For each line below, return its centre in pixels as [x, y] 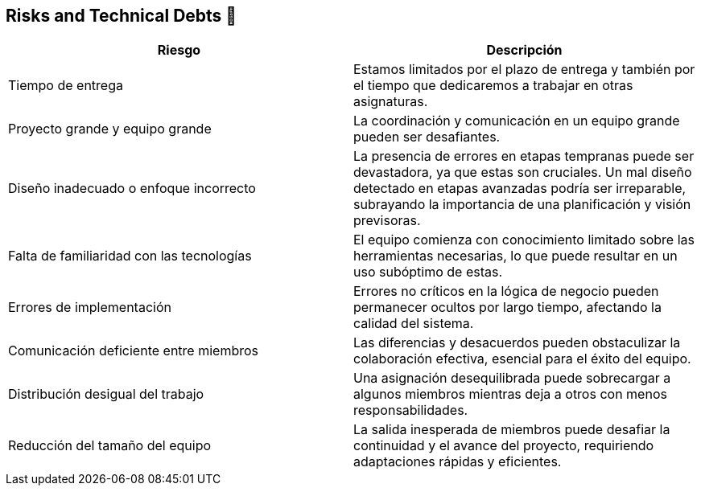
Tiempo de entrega [66, 86]
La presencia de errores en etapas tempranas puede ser [524, 156]
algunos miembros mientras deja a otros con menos [510, 394]
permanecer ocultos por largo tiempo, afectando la [507, 307]
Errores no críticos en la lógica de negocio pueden [506, 291]
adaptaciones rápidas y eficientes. [458, 462]
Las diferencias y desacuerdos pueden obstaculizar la [517, 343]
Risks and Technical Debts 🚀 [122, 16]
